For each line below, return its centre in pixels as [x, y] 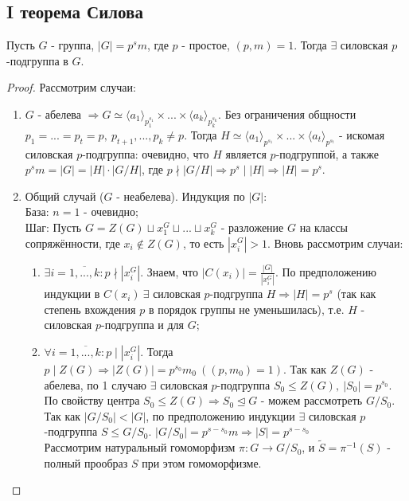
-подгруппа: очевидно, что [146, 153]
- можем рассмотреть [312, 400]
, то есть [203, 243]
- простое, [206, 45]
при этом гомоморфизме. [202, 462]
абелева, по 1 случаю [95, 384]
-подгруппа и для [142, 325]
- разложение [252, 227]
